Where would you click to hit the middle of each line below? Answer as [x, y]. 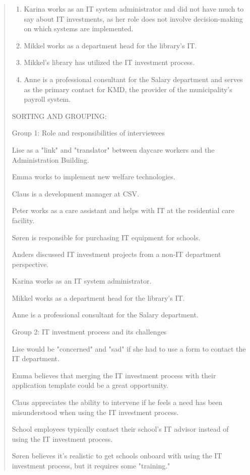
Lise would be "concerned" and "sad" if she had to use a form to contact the [129, 348]
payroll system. [47, 99]
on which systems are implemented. [79, 28]
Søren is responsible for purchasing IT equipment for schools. [106, 237]
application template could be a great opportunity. [90, 385]
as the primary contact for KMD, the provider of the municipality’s [128, 89]
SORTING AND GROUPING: [59, 116]
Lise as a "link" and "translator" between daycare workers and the [113, 149]
